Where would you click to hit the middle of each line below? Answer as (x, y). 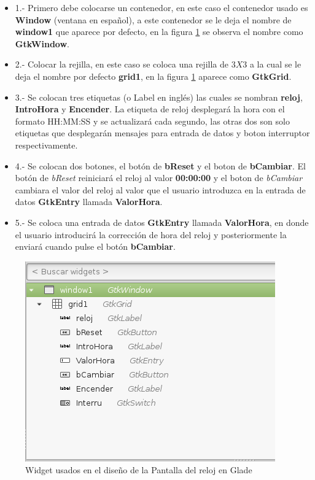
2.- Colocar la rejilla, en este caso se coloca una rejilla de (122, 64)
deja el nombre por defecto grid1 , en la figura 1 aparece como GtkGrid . (153, 76)
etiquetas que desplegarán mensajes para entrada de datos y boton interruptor (162, 133)
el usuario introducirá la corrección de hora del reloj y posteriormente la (151, 234)
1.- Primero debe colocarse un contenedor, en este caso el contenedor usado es (161, 7)
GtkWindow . (42, 43)
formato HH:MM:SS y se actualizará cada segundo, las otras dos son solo (152, 121)
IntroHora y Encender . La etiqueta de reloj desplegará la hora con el (150, 109)
